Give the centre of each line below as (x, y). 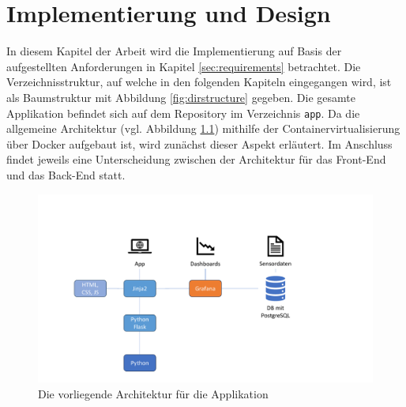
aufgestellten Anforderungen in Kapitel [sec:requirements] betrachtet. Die (184, 66)
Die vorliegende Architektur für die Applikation (153, 393)
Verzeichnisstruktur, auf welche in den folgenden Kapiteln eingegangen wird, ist (199, 82)
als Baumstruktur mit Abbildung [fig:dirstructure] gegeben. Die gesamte (181, 97)
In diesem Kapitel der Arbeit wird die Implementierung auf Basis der (174, 51)
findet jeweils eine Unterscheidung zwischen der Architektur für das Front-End (196, 159)
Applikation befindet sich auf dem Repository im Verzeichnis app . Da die (183, 113)
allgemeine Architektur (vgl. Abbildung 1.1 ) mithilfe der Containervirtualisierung (203, 128)
